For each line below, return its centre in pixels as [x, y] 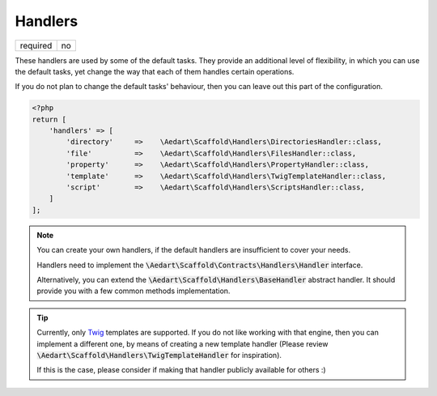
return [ [49, 119]
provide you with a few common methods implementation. [134, 291]
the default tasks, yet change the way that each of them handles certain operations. [155, 71]
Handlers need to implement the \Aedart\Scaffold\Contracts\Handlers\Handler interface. [200, 265]
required [36, 45]
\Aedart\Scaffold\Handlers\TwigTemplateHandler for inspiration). [159, 355]
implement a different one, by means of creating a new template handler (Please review [182, 343]
